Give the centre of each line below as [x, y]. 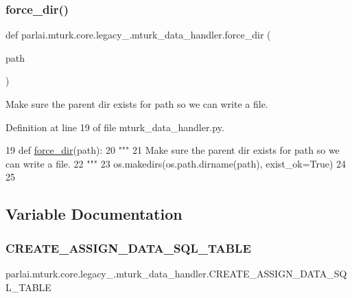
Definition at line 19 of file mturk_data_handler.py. [115, 127]
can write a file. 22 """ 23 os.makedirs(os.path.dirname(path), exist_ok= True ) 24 [176, 163]
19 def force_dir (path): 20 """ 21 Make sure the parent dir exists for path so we [173, 150]
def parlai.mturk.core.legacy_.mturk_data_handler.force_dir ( [138, 35]
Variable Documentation [94, 214]
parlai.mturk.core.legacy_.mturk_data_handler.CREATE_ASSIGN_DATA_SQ [176, 273]
